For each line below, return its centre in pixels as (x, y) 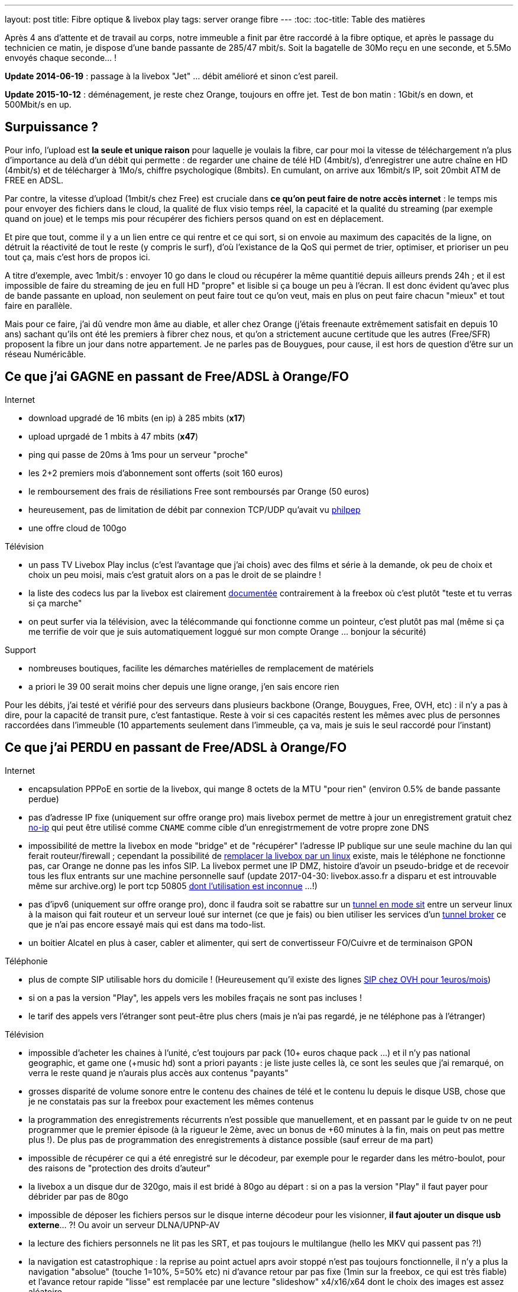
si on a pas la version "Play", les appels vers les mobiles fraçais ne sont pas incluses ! (195, 997)
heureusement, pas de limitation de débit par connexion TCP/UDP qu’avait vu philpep (195, 509)
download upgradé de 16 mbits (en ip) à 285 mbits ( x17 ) (137, 418)
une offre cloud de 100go (77, 528)
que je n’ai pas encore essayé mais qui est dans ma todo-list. (147, 924)
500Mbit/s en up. (38, 104)
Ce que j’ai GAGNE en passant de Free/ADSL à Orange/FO (177, 377)
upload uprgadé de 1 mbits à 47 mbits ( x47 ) (114, 436)
